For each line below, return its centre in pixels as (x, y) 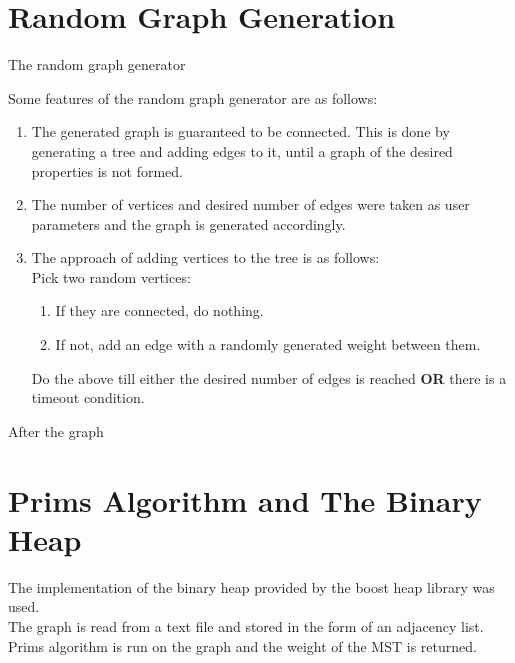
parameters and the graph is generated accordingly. (188, 223)
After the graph (56, 430)
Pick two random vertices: (111, 276)
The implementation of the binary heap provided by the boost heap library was (251, 586)
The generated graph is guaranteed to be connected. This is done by (240, 131)
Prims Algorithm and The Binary (245, 499)
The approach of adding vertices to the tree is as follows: (205, 257)
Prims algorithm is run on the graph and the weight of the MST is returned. (242, 645)
